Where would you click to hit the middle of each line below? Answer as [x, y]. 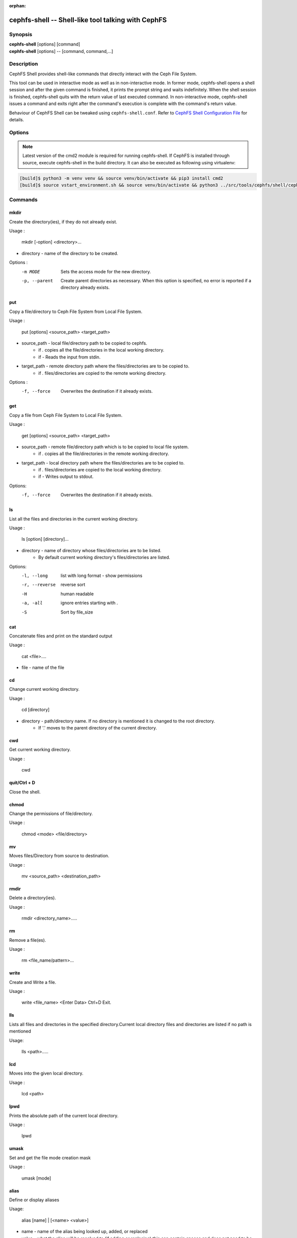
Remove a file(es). [28, 940]
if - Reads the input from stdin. [70, 357]
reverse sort [73, 585]
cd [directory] [35, 710]
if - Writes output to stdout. [66, 477]
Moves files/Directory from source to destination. [59, 856]
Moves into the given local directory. [46, 1073]
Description [24, 64]
